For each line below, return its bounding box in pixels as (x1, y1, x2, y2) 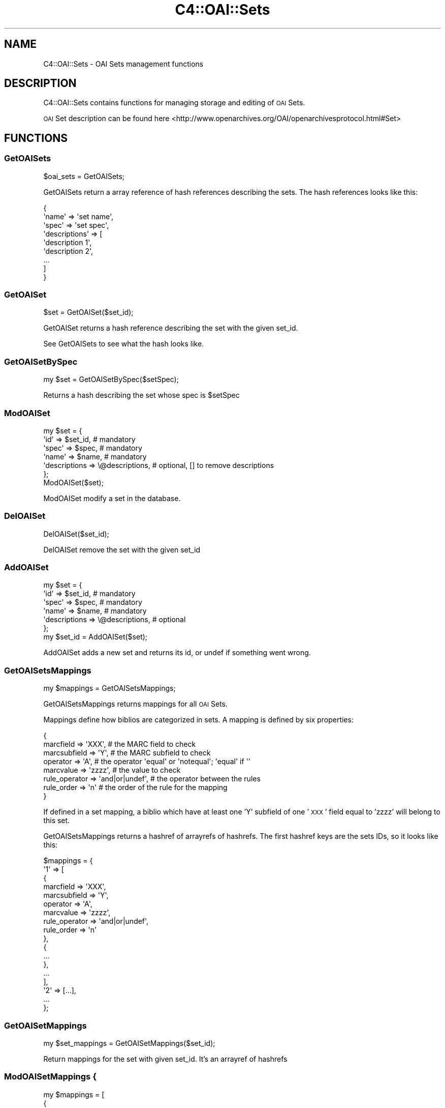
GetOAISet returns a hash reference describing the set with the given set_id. (43, 324, 298, 333)
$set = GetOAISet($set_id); (43, 308, 134, 317)
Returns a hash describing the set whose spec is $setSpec (43, 391, 240, 400)
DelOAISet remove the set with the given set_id (43, 545, 201, 554)
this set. (43, 816, 70, 825)
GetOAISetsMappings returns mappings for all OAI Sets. (43, 699, 228, 709)
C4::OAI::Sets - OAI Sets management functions (43, 59, 204, 68)
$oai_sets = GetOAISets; (43, 171, 125, 181)
